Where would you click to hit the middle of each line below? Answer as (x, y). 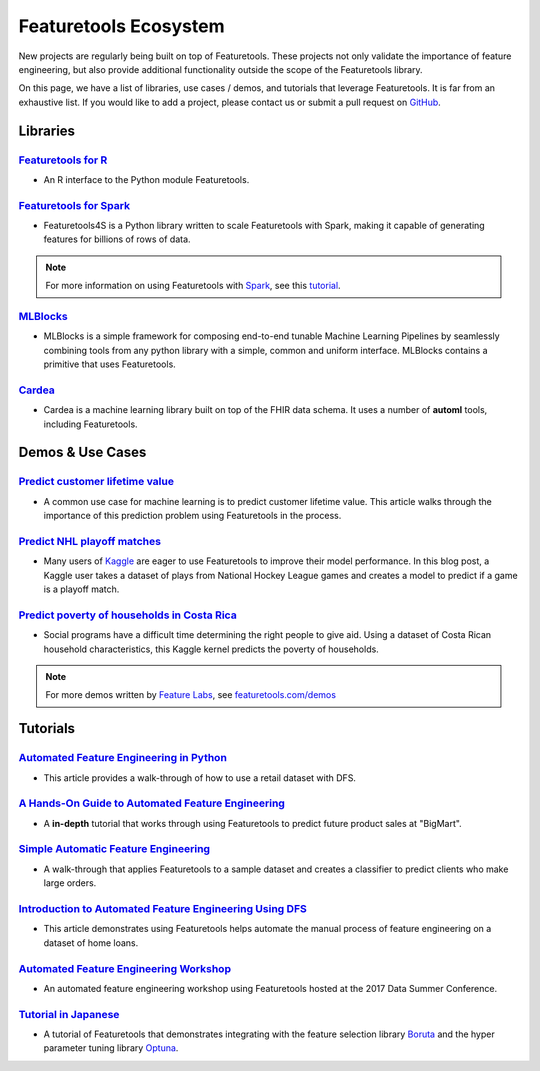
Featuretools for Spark (74, 205)
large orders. (70, 883)
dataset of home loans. (91, 942)
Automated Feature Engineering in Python (122, 758)
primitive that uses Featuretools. (110, 364)
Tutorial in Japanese (69, 1014)
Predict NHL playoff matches (90, 541)
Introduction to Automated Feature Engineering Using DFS (162, 909)
